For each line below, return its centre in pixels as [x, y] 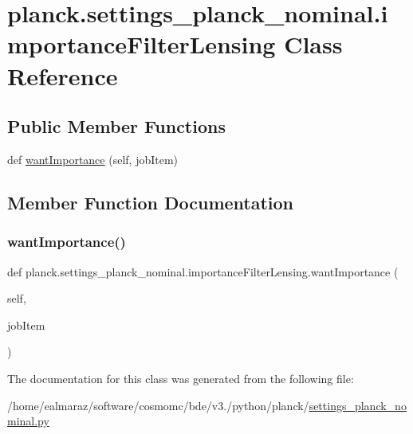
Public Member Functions [116, 126]
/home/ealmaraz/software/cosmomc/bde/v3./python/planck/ [158, 405]
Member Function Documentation [151, 202]
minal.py [28, 421]
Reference [63, 75]
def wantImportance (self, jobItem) [93, 159]
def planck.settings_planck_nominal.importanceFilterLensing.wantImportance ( [203, 271]
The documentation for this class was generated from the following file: [181, 378]
